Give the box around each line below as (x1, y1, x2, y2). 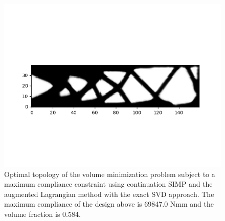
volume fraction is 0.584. (4, 208, 81, 219)
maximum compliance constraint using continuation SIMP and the (4, 179, 213, 189)
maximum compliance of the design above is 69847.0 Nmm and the (4, 198, 214, 209)
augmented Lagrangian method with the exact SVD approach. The (4, 188, 214, 199)
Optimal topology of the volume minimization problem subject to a (4, 168, 215, 179)
